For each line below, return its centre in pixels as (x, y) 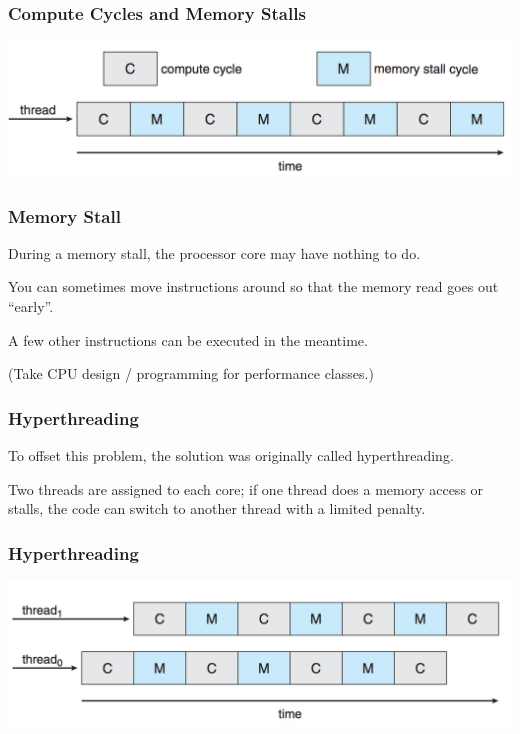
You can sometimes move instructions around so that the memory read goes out (253, 286)
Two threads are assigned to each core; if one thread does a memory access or (246, 488)
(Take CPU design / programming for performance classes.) (191, 373)
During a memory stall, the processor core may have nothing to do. (214, 252)
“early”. (31, 306)
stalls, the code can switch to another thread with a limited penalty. (217, 508)
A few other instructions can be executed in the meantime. (188, 339)
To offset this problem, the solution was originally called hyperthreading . (231, 455)
